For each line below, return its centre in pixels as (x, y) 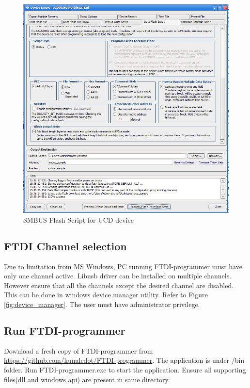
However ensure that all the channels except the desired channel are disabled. (119, 285)
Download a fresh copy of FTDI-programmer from (78, 350)
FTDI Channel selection (65, 246)
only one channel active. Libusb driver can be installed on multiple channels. (118, 276)
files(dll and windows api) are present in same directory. (87, 379)
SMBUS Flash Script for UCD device (78, 219)
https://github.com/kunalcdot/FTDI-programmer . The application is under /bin (124, 360)
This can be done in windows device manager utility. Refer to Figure (106, 295)
